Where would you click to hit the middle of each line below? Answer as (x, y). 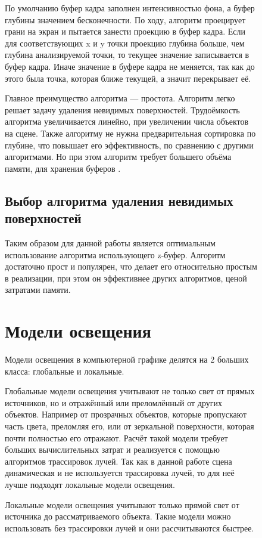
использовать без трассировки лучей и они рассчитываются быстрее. (130, 528)
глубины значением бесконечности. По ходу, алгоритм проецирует (125, 19)
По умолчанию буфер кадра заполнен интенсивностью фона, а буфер (130, 8)
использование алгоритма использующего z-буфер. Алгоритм (115, 254)
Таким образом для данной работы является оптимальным (110, 242)
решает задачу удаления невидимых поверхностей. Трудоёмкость (122, 109)
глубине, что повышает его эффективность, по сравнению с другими (129, 145)
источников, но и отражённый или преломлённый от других (114, 402)
